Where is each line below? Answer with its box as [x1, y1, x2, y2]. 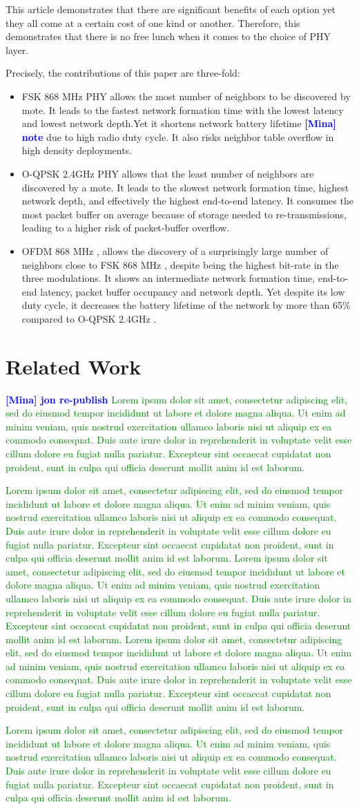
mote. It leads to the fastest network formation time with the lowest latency [21, 102, 344, 117]
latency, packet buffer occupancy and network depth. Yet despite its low [40, 284, 345, 298]
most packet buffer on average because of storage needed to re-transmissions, [21, 207, 347, 221]
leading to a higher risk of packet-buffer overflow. [21, 220, 230, 235]
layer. [6, 42, 29, 57]
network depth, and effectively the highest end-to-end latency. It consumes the [21, 193, 353, 208]
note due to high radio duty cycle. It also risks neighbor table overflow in [21, 129, 334, 144]
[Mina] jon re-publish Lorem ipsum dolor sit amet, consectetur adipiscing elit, [6, 392, 348, 406]
